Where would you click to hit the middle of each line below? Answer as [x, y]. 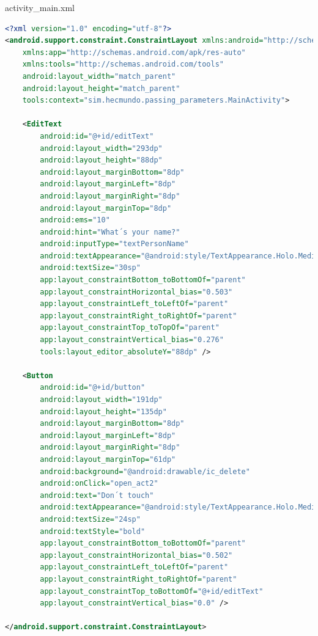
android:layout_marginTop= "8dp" [106, 208]
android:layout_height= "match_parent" [101, 88]
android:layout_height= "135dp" [103, 411]
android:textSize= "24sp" [90, 519]
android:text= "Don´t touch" [97, 495]
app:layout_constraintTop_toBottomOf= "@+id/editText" [152, 591]
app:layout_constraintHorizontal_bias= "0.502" [136, 555]
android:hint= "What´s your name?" [110, 232]
